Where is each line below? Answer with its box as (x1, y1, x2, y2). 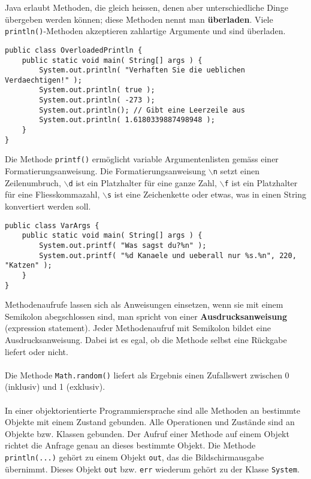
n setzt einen (213, 165, 259, 177)
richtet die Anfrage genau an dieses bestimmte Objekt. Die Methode (5, 439, 256, 451)
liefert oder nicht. (5, 345, 68, 357)
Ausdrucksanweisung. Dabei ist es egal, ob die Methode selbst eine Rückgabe (5, 334, 287, 345)
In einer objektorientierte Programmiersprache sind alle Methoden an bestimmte (5, 404, 301, 416)
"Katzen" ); (5, 261, 52, 270)
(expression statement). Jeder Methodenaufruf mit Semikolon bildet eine (5, 322, 271, 334)
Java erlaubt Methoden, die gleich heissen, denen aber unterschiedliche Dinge (5, 1, 288, 13)
